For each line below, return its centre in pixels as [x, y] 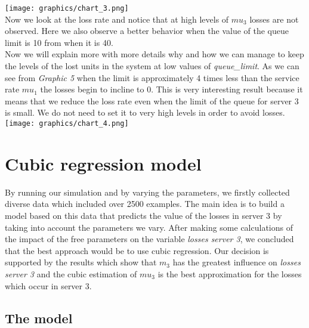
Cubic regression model [103, 163]
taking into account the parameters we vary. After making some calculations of [149, 227]
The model [39, 318]
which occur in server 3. [48, 285]
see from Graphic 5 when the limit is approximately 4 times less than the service [152, 77]
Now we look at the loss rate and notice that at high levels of [117, 19]
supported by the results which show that [81, 262]
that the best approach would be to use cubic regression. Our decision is [137, 250]
